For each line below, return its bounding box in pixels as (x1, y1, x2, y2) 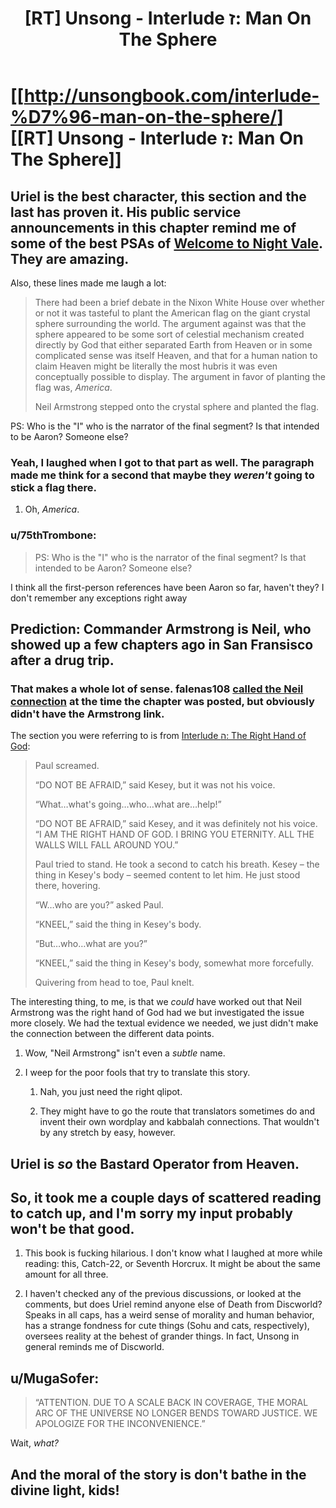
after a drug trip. (10, 652, 115, 669)
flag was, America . (34, 382, 113, 393)
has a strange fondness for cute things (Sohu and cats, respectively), (24, 1320, 310, 1332)
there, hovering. (34, 880, 101, 892)
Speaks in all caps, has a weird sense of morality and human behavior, (24, 1309, 315, 1321)
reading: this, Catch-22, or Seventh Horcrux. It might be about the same (24, 1258, 321, 1270)
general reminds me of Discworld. (24, 1341, 165, 1353)
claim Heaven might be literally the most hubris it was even (34, 360, 278, 372)
